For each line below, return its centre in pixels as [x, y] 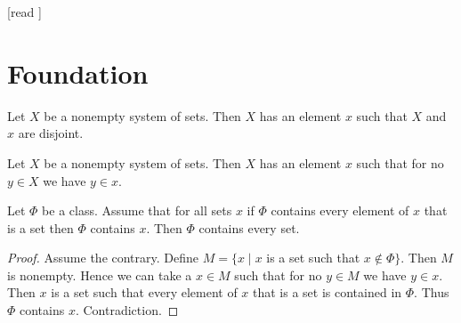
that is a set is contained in [328, 292]
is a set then [40, 227]
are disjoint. [51, 133]
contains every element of [340, 210]
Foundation [78, 73]
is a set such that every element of [144, 292]
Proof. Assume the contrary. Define [103, 258]
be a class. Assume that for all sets [137, 210]
